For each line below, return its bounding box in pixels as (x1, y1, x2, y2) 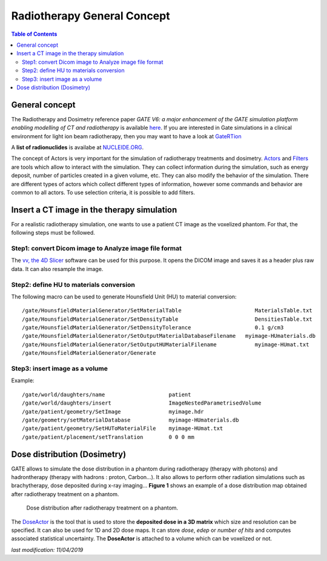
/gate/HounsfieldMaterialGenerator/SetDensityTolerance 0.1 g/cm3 (22, 324, 284, 331)
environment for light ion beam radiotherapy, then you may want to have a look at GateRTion (11, 132, 242, 139)
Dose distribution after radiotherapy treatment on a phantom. (26, 504, 179, 512)
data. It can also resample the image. (11, 265, 104, 272)
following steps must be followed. (11, 229, 95, 237)
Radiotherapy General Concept (11, 9, 170, 22)
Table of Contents (11, 30, 58, 38)
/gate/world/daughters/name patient (22, 391, 191, 398)
